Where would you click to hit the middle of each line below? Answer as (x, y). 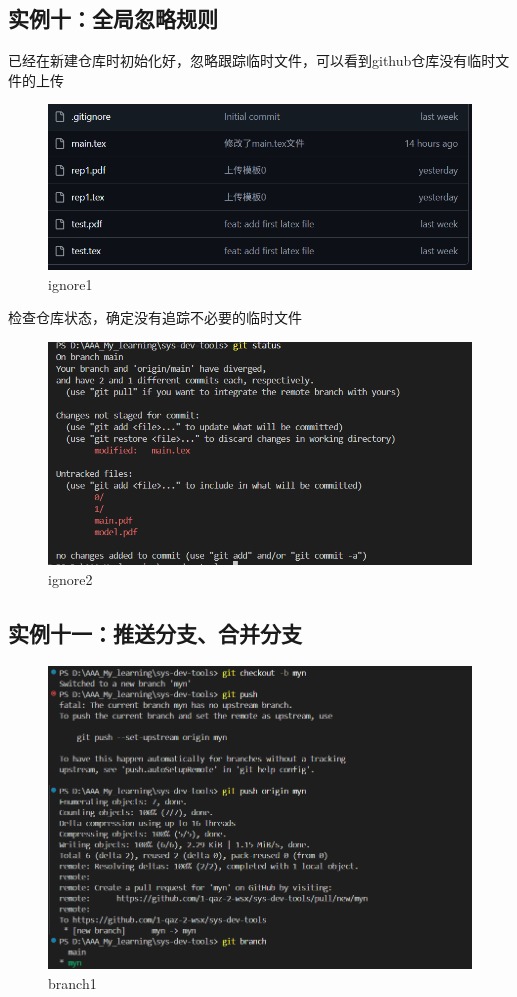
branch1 (72, 982)
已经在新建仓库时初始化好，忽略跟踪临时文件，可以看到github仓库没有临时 (252, 60)
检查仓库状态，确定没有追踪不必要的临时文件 (155, 317)
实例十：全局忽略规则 (113, 18)
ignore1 (70, 283)
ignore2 (70, 578)
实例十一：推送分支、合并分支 (155, 632)
